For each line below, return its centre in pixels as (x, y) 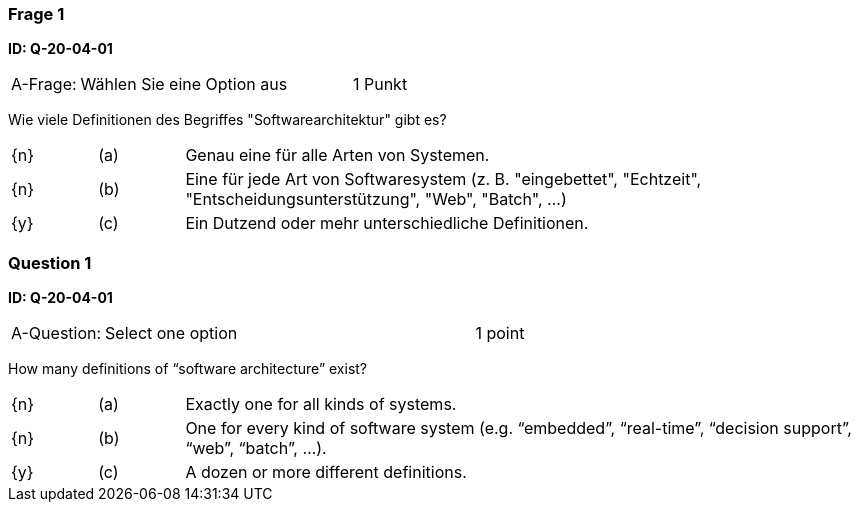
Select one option (171, 333)
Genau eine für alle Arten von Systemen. (337, 155)
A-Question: (56, 333)
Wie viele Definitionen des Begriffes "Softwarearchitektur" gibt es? (227, 120)
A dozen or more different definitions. (326, 472)
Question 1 (50, 262)
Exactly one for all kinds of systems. (321, 404)
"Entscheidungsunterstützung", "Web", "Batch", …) (376, 199)
